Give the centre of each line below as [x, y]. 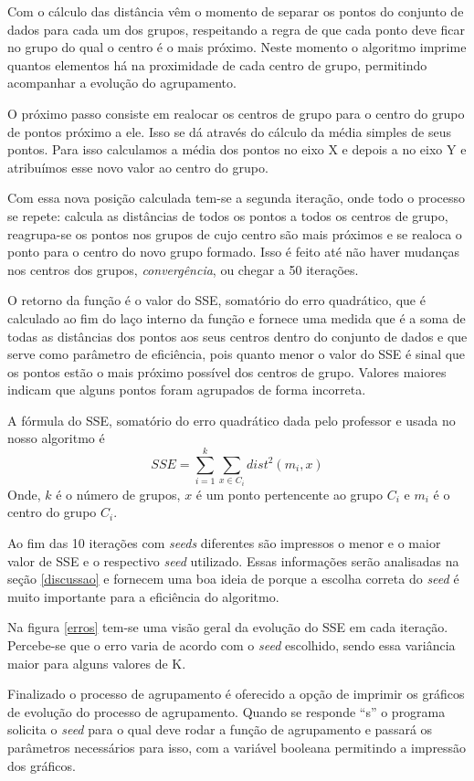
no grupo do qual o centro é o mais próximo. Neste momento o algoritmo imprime [237, 47]
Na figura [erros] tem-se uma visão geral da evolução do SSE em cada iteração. [228, 627]
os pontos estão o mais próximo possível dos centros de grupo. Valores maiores [227, 371]
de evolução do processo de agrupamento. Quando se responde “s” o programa [226, 711]
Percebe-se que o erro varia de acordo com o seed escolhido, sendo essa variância [232, 644]
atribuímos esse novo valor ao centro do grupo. [138, 167]
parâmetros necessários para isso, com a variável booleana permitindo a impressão [237, 747]
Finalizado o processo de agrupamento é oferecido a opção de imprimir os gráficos [236, 694]
